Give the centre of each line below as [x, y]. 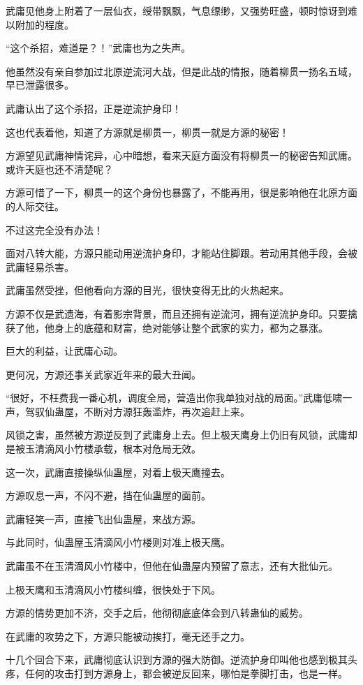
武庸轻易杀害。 [40, 266]
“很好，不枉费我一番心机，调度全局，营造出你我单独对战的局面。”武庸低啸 [174, 398]
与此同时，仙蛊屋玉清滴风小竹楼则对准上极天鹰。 [118, 542]
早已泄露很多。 [40, 85]
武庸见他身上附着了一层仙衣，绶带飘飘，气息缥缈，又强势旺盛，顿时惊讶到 [177, 10]
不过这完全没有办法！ [54, 229]
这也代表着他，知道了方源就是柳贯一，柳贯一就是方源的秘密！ [147, 132]
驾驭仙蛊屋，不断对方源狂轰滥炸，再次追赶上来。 [137, 411]
